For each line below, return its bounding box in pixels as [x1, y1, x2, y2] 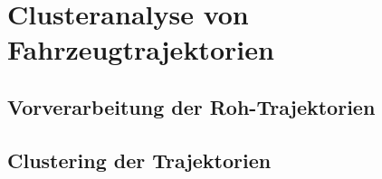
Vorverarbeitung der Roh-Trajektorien [7, 92, 376, 120]
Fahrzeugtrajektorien [7, 31, 274, 68]
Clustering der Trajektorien [7, 146, 272, 174]
